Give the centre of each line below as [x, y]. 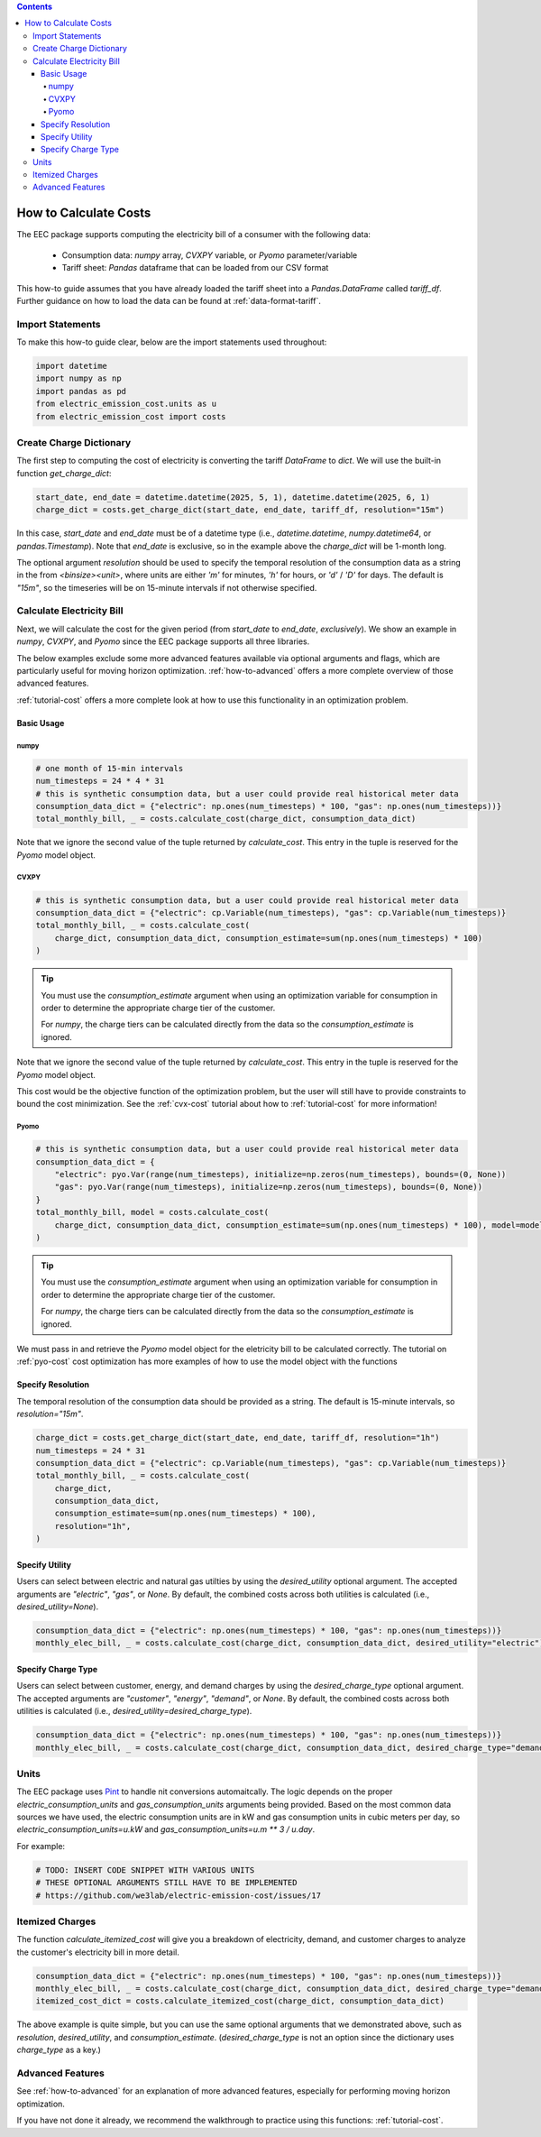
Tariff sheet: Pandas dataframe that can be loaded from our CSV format [195, 268]
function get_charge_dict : [64, 473]
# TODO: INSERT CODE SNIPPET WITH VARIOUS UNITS [145, 1870]
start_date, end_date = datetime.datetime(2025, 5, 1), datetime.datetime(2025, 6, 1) [233, 497]
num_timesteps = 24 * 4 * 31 [100, 781]
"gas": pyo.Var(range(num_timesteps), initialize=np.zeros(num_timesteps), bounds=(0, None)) [268, 1187]
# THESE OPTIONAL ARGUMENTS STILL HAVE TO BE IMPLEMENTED [166, 1883]
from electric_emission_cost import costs [131, 416]
